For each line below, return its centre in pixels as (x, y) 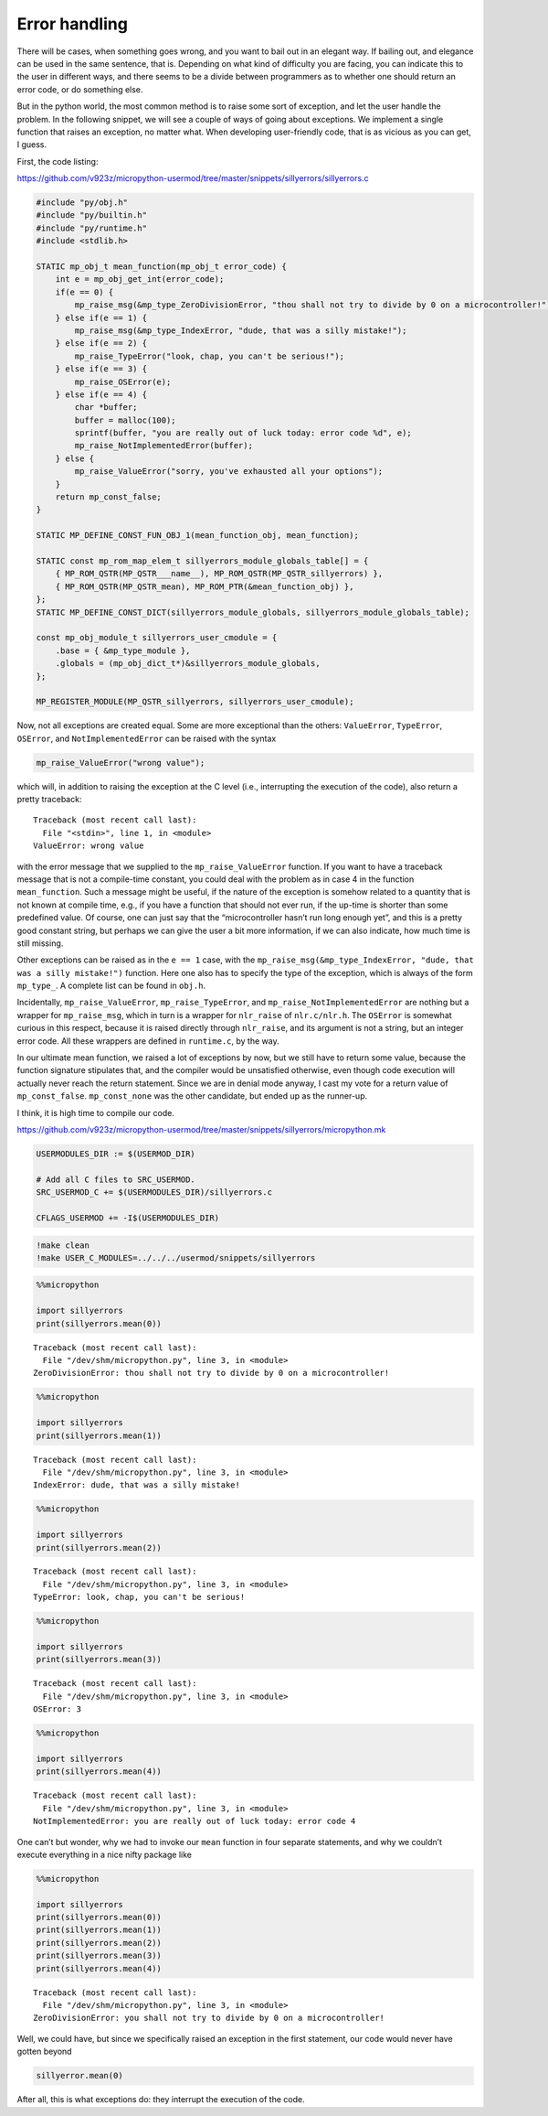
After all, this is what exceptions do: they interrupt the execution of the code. (161, 2100)
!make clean (63, 1245)
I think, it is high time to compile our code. (96, 1112)
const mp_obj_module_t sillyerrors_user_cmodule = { (157, 638)
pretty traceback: (49, 800)
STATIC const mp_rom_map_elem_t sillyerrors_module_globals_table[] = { (202, 561)
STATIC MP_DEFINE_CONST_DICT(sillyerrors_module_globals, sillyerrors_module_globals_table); (253, 612)
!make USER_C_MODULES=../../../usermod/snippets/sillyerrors (176, 1257)
